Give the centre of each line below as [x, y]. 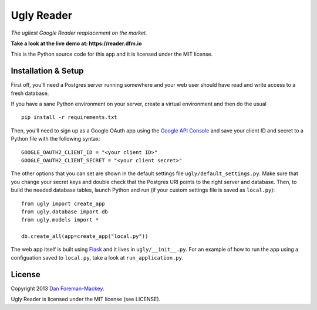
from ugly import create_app [63, 203]
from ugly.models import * [60, 220]
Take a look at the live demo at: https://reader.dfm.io [76, 43]
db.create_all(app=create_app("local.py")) [85, 236]
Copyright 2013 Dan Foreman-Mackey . [58, 288]
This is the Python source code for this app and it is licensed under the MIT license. [112, 54]
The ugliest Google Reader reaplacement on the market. [79, 33]
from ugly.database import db [65, 212]
